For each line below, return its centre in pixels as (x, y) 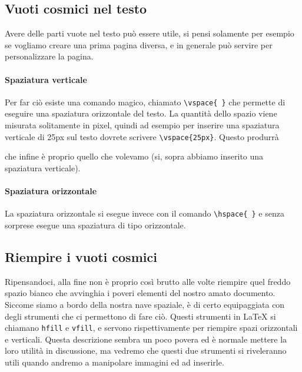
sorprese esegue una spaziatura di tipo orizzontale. (95, 225)
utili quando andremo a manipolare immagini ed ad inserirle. (115, 362)
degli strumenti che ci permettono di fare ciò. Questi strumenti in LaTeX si (140, 316)
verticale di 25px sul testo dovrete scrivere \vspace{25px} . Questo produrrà (142, 136)
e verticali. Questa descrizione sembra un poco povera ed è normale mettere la (146, 339)
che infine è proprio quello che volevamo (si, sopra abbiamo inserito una (134, 156)
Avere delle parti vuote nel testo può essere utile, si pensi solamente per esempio (150, 33)
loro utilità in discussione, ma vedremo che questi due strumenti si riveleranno (146, 351)
